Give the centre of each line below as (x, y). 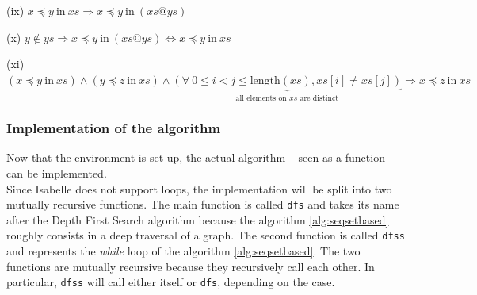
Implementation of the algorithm (114, 128)
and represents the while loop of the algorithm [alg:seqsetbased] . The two (183, 251)
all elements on (261, 98)
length (265, 80)
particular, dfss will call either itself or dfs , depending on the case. (171, 282)
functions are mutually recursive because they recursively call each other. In (191, 266)
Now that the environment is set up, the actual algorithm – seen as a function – (200, 157)
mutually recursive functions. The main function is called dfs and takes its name (203, 204)
